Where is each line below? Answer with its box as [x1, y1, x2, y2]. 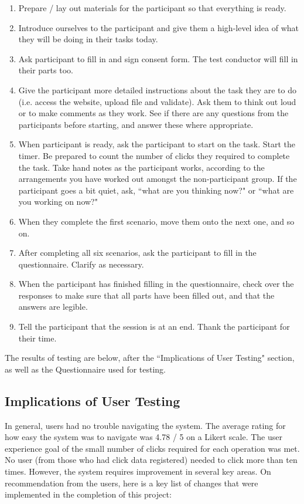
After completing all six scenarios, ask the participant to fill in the [18, 246, 257, 259]
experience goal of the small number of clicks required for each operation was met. [5, 442, 300, 454]
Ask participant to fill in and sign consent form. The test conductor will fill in [18, 52, 298, 65]
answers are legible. [18, 300, 88, 313]
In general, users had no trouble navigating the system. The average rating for [5, 419, 286, 431]
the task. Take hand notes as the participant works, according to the [18, 161, 265, 173]
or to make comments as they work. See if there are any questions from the [18, 107, 289, 119]
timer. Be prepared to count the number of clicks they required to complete [18, 149, 290, 161]
